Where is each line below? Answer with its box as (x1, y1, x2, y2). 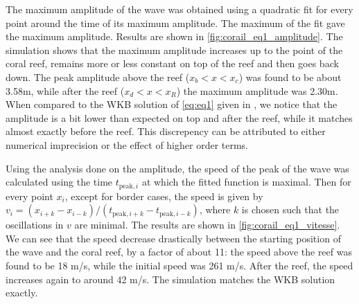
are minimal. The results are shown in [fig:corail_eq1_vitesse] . (74, 217, 340, 232)
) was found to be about (238, 69, 342, 84)
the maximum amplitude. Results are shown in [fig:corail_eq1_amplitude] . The (6, 29, 343, 44)
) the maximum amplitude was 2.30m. (176, 83, 338, 98)
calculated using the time (6, 175, 113, 189)
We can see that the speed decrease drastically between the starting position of (6, 231, 341, 245)
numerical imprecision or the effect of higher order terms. (6, 137, 249, 152)
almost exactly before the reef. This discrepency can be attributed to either (6, 124, 326, 138)
